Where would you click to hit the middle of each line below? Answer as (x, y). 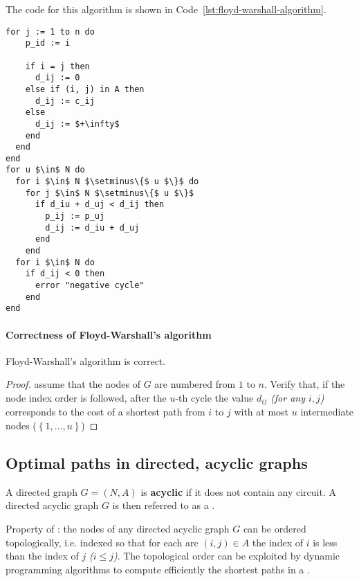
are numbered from (195, 384)
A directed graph (42, 491)
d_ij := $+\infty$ (77, 124)
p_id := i (48, 43)
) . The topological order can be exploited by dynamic (226, 556)
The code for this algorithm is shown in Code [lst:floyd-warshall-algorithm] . (166, 9)
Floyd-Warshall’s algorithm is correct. (86, 360)
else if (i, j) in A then (85, 89)
